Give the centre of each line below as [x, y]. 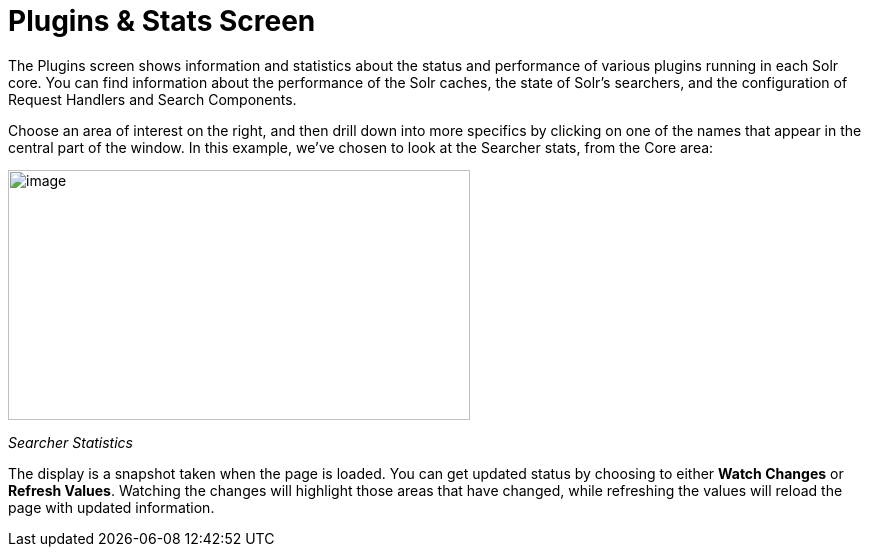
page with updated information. [111, 507]
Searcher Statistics [70, 442]
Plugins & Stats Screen [162, 21]
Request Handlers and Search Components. [152, 99]
